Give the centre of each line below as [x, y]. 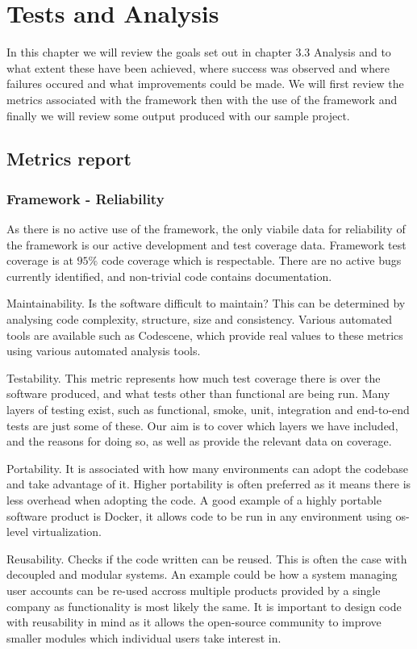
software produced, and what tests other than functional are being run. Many [198, 394]
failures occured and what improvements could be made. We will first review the [205, 84]
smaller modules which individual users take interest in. [144, 637]
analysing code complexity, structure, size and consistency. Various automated [200, 319]
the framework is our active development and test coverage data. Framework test [206, 244]
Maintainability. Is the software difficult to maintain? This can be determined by [206, 303]
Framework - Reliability [85, 198]
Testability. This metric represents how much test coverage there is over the [194, 377]
